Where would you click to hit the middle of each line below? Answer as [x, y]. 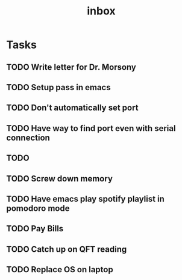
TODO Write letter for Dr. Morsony [71, 67]
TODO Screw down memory [60, 178]
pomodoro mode [38, 208]
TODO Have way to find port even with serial [91, 128]
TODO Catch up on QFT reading [67, 249]
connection [28, 137]
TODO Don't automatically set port [72, 108]
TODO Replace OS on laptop [60, 269]
